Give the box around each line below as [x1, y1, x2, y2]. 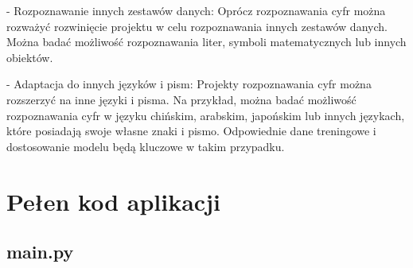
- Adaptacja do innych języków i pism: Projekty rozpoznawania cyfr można [6, 76, 372, 92]
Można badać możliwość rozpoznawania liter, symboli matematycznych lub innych [6, 33, 407, 50]
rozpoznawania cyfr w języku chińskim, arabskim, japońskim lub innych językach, [6, 107, 405, 123]
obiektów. [6, 49, 53, 65]
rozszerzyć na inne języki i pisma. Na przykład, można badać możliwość [6, 91, 357, 107]
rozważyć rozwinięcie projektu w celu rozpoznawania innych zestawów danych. [6, 17, 388, 34]
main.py [6, 239, 74, 264]
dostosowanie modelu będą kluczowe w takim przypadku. [6, 138, 285, 154]
